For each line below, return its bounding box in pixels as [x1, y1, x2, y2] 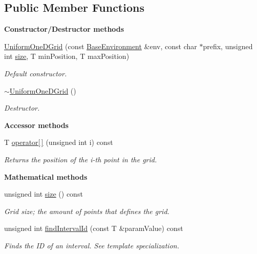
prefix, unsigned [203, 40, 253, 51]
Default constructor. [4, 68, 67, 78]
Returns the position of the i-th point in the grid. [4, 154, 157, 164]
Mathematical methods [4, 171, 88, 182]
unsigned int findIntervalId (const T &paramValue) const [4, 223, 183, 234]
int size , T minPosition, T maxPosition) [4, 51, 130, 61]
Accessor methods [4, 119, 69, 130]
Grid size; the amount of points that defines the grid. [4, 205, 169, 216]
